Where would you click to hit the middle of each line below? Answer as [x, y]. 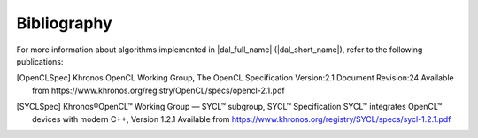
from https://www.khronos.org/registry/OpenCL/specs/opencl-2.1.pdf [158, 90]
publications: [40, 61]
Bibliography [64, 23]
